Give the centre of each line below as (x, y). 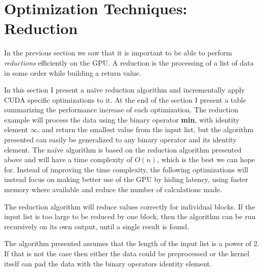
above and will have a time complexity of (68, 159)
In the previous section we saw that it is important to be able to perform (118, 53)
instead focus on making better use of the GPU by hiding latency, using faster (126, 179)
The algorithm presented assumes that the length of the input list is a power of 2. (132, 243)
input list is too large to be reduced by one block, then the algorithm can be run (130, 216)
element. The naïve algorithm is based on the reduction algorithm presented (123, 149)
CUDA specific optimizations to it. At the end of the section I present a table (125, 99)
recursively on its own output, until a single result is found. (97, 226)
